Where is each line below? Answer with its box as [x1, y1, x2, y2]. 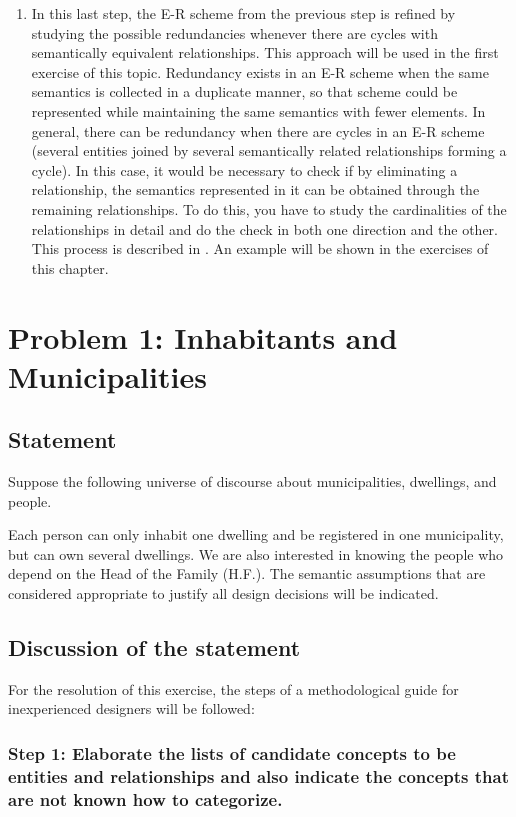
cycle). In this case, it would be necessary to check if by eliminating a [31, 159, 458, 180]
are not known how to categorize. [8, 786, 283, 811]
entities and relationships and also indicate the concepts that [8, 763, 509, 788]
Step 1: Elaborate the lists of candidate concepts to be [8, 740, 456, 765]
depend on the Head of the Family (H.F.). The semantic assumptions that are [8, 563, 486, 584]
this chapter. [31, 257, 109, 278]
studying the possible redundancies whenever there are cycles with [31, 22, 438, 43]
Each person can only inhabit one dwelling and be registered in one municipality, [8, 524, 504, 545]
